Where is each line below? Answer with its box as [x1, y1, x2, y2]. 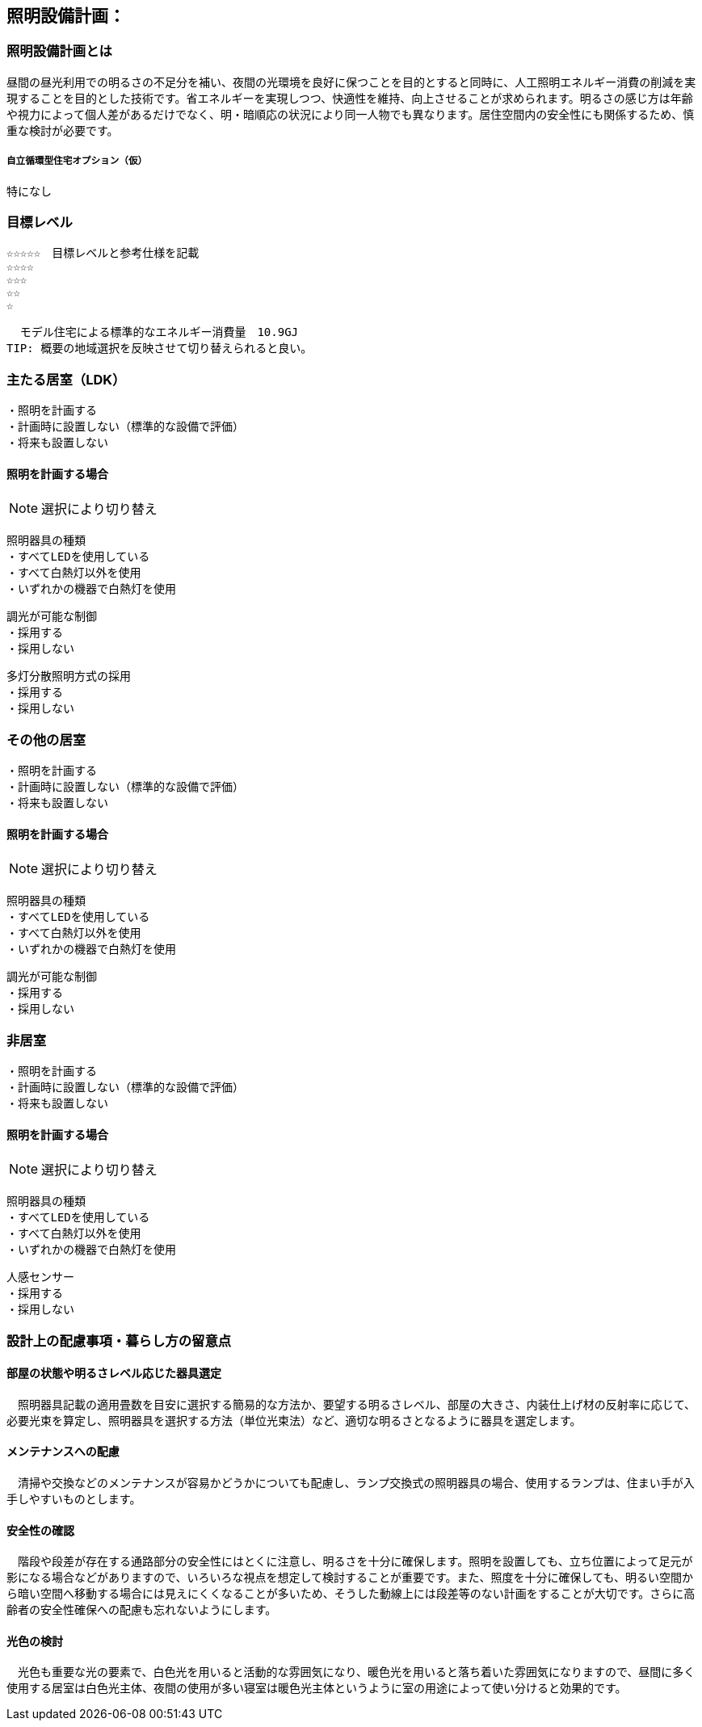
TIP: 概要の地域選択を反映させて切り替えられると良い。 [6, 342, 313, 355]
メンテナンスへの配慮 [6, 1444, 120, 1459]
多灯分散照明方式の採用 [6, 670, 131, 683]
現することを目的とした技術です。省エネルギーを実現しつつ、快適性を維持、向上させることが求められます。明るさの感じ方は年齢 [6, 90, 693, 105]
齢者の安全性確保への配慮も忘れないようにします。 [6, 1603, 277, 1617]
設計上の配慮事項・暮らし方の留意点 [6, 1332, 232, 1349]
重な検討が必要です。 [6, 123, 119, 137]
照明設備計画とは [6, 43, 112, 60]
